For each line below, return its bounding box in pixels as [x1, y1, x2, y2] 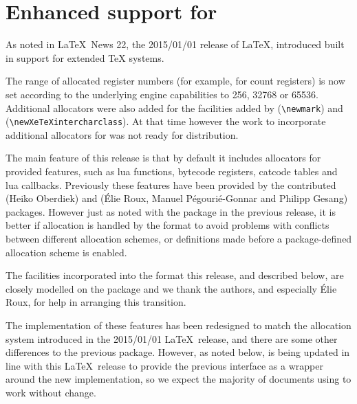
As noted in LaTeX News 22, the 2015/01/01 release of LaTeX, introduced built [6, 37, 345, 52]
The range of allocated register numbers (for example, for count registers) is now [6, 74, 345, 88]
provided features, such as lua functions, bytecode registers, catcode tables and [6, 164, 338, 178]
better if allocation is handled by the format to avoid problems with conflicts [6, 218, 329, 232]
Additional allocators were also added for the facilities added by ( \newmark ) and [6, 100, 343, 115]
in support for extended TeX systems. [6, 50, 164, 65]
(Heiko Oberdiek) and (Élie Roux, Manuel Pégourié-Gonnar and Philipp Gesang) [6, 191, 348, 205]
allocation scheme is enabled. [6, 245, 127, 259]
